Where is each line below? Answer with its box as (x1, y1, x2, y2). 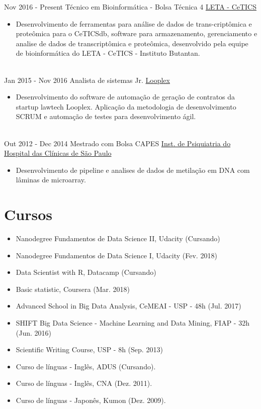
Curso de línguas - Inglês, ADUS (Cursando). (16, 361, 156, 371)
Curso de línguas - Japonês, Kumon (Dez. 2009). (16, 394, 166, 405)
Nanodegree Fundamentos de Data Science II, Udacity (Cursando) (16, 233, 220, 244)
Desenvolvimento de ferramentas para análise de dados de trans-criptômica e (16, 18, 252, 29)
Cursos (4, 204, 52, 225)
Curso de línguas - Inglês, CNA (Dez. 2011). (16, 378, 152, 388)
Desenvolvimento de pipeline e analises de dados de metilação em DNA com (16, 164, 250, 175)
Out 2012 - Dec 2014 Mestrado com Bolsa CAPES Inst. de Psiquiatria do (4, 138, 231, 148)
